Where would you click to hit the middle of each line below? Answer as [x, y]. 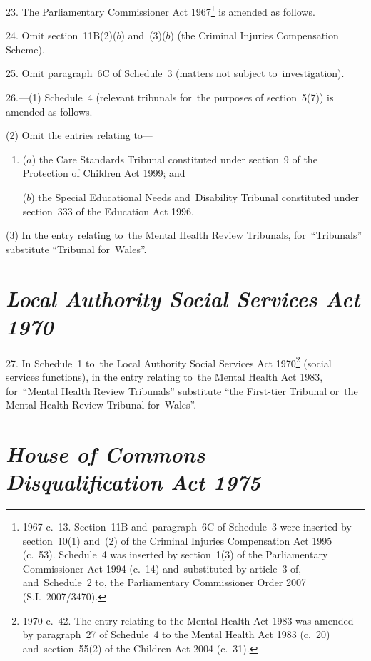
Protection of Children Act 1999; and [104, 173]
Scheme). [25, 49]
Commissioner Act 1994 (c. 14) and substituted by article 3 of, [162, 568]
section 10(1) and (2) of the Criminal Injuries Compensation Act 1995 [177, 540]
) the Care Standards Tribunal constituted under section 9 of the [174, 159]
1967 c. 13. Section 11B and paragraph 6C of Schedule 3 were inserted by [187, 527]
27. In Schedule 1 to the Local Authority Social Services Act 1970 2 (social [169, 362]
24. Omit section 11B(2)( [61, 35]
